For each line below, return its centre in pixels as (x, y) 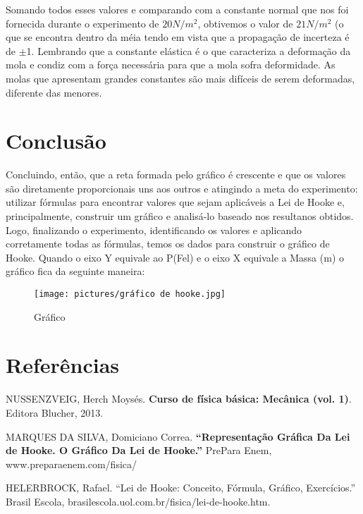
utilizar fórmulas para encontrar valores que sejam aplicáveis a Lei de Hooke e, (175, 202)
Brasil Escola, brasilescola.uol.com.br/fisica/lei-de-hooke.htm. (138, 501)
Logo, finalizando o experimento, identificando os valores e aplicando (154, 230)
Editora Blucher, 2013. (55, 412)
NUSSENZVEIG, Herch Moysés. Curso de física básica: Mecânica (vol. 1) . (179, 399)
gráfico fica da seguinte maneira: (75, 271)
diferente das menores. (54, 92)
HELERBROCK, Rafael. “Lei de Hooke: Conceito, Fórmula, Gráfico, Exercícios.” (181, 488)
